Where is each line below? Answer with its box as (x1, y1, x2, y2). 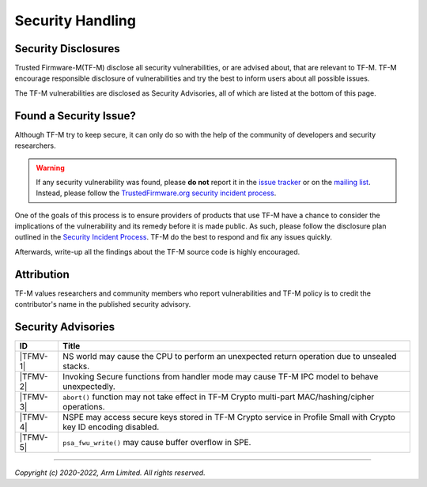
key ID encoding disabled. (62, 421, 160, 432)
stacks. (62, 361, 90, 372)
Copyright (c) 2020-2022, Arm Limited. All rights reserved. (14, 468, 206, 478)
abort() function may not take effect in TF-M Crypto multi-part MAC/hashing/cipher (62, 391, 375, 402)
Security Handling (14, 12, 136, 29)
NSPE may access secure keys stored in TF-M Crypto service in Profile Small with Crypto (62, 412, 395, 423)
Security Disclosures (14, 42, 120, 55)
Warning (36, 163, 65, 172)
